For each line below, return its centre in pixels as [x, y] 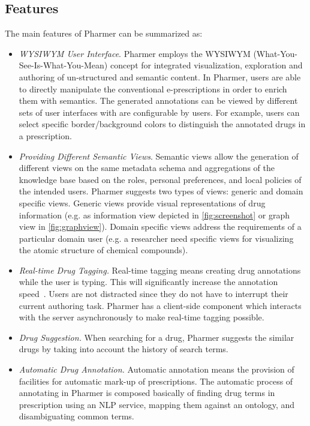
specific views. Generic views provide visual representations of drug [142, 202]
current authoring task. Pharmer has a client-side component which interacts [160, 305]
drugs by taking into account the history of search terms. [124, 349]
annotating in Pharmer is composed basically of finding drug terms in [147, 393]
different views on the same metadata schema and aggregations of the [147, 168]
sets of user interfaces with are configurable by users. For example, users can [159, 112]
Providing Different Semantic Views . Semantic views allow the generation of [159, 156]
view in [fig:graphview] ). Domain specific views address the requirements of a [160, 226]
